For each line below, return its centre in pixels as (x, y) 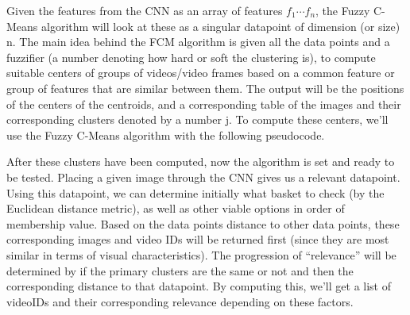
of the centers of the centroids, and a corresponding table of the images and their (204, 104)
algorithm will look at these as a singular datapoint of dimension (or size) (221, 26)
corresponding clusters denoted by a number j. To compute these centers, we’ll (197, 119)
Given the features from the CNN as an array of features (145, 10)
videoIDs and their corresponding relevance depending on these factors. (180, 301)
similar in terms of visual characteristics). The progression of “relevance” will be (201, 254)
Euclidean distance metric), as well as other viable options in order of (176, 208)
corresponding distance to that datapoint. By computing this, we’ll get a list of (199, 286)
